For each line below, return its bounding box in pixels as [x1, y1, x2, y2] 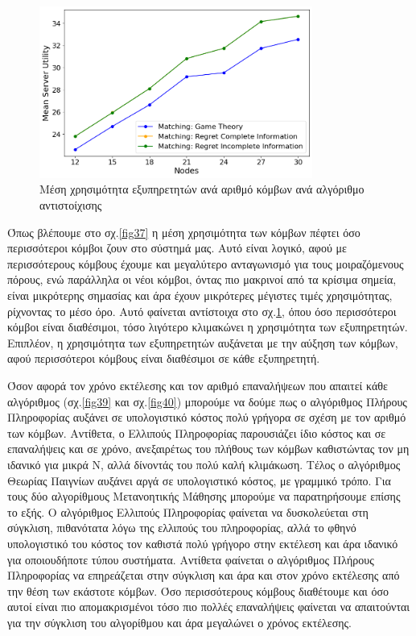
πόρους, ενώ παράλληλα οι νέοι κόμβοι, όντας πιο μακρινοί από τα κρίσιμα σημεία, [7, 271, 397, 288]
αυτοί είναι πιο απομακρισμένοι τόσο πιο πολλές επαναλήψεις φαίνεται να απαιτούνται [7, 598, 410, 615]
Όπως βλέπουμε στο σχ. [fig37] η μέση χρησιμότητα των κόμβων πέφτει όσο [7, 223, 360, 240]
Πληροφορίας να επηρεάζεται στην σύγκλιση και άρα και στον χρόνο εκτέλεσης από [7, 567, 400, 584]
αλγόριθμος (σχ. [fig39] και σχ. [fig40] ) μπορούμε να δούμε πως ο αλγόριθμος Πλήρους [7, 393, 407, 409]
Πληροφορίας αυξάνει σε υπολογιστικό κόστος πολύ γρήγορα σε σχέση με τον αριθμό [7, 409, 406, 426]
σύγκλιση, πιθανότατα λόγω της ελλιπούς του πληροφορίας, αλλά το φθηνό [7, 519, 356, 536]
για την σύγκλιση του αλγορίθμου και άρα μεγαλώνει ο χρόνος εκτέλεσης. [7, 613, 352, 630]
